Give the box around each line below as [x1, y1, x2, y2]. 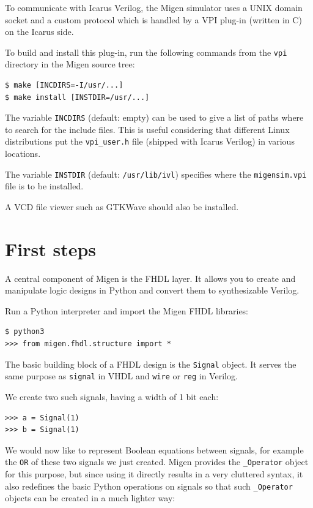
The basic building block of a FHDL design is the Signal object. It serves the [5, 357, 296, 370]
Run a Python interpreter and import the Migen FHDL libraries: [5, 304, 249, 317]
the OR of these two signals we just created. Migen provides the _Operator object [5, 455, 309, 468]
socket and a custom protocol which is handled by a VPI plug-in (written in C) [5, 13, 302, 26]
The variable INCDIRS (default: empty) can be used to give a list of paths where [5, 111, 304, 124]
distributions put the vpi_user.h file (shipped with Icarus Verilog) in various [5, 135, 295, 148]
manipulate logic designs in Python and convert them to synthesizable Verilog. [5, 284, 300, 297]
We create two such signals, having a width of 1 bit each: [5, 390, 219, 403]
